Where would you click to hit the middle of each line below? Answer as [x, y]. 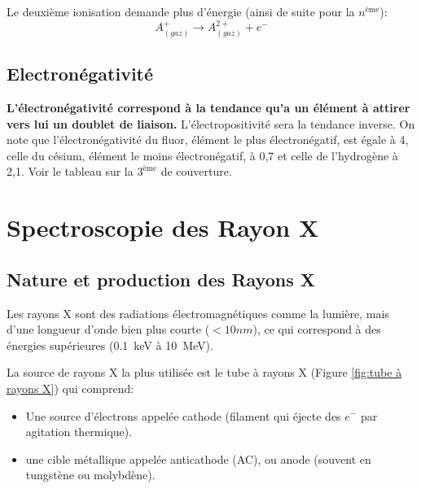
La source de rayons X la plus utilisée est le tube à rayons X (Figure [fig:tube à [204, 372]
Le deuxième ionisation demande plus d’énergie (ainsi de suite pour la [181, 11]
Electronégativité [80, 74]
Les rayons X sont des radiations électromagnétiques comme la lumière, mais [198, 313]
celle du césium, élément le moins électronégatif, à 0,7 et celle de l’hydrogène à [202, 155]
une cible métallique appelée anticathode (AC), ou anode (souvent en [198, 458]
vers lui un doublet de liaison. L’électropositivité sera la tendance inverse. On [211, 123]
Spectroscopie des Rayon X [163, 227]
